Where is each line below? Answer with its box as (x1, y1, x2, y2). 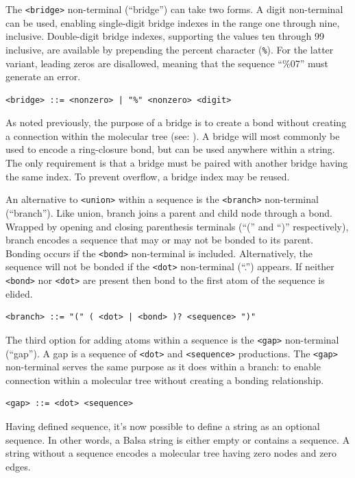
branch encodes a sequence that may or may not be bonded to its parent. (5, 232, 314, 247)
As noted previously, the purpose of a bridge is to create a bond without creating (5, 115, 347, 130)
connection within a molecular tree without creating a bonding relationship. (5, 372, 324, 387)
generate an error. (5, 69, 81, 84)
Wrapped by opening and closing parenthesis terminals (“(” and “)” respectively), (5, 219, 349, 233)
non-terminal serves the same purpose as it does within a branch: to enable (5, 359, 321, 374)
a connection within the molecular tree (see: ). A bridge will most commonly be (5, 128, 340, 143)
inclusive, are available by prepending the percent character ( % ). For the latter (5, 42, 334, 56)
